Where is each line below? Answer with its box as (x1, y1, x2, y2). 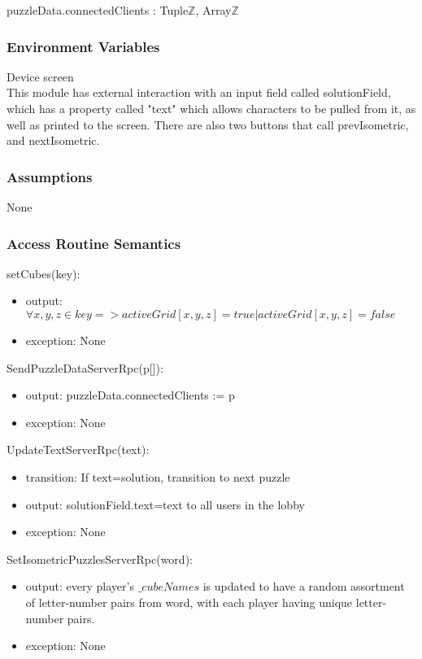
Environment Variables (7, 36, 160, 56)
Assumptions (7, 166, 93, 186)
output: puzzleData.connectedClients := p (25, 386, 235, 404)
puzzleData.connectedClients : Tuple (7, 2, 189, 18)
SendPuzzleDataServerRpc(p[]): (7, 359, 163, 376)
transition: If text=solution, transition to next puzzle (25, 468, 290, 485)
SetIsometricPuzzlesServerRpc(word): (7, 550, 193, 567)
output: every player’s (25, 578, 134, 595)
